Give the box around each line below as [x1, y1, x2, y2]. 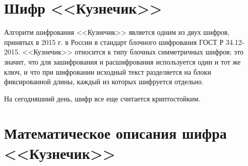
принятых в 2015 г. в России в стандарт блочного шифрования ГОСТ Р [4, 36, 224, 47]
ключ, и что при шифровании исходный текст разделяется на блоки [4, 66, 211, 77]
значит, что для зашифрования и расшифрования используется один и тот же [4, 56, 241, 67]
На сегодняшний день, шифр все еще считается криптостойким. [4, 93, 201, 103]
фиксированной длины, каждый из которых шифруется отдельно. [4, 76, 204, 87]
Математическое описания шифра [4, 123, 227, 143]
